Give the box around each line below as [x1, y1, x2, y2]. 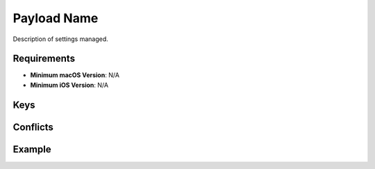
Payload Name [12, 10, 99, 26]
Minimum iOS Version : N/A [30, 81, 109, 89]
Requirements [12, 53, 76, 65]
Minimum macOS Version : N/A [30, 71, 119, 79]
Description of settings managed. [12, 35, 109, 43]
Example [12, 143, 51, 155]
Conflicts [12, 121, 53, 133]
